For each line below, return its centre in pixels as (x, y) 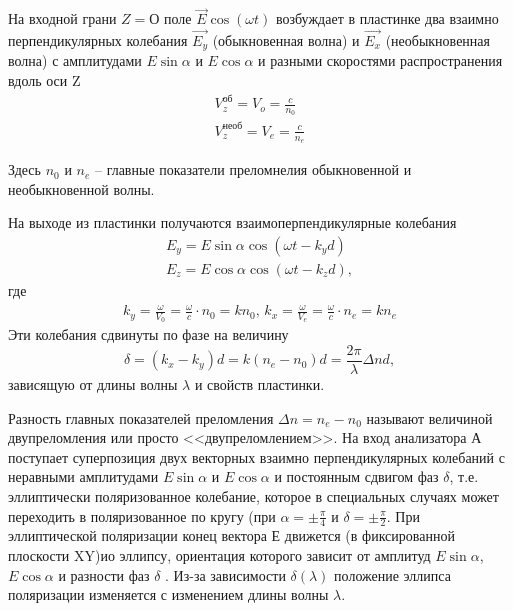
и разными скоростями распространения (380, 60)
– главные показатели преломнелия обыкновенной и (253, 169)
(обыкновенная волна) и (286, 40)
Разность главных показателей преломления (141, 417)
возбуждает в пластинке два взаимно (387, 18)
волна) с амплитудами (75, 60)
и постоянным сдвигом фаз (356, 476)
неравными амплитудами (83, 476)
